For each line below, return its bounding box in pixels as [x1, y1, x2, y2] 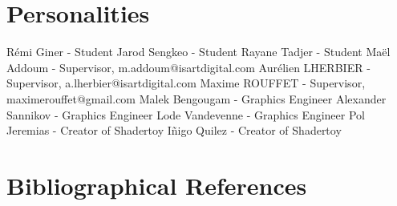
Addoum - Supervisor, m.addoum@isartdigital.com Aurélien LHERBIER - [6, 59, 371, 75]
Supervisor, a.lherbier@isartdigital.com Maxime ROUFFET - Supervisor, [6, 75, 366, 91]
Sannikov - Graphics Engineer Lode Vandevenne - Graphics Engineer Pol [6, 106, 365, 123]
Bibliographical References [6, 168, 307, 201]
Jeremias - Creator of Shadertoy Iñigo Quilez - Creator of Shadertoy [6, 122, 342, 139]
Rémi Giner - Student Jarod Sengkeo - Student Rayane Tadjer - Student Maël [6, 43, 391, 60]
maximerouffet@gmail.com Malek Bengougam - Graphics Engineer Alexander [6, 90, 387, 107]
